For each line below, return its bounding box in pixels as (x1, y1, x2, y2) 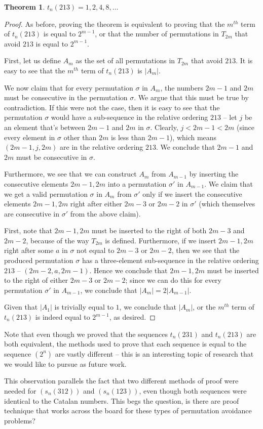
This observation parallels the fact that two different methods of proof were (4, 375, 239, 386)
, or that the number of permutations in (95, 28, 219, 39)
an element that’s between (4, 121, 86, 132)
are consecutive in (4, 208, 59, 219)
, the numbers (160, 82, 203, 93)
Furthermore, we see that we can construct (4, 168, 137, 179)
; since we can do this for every (125, 275, 221, 285)
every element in (4, 132, 55, 142)
